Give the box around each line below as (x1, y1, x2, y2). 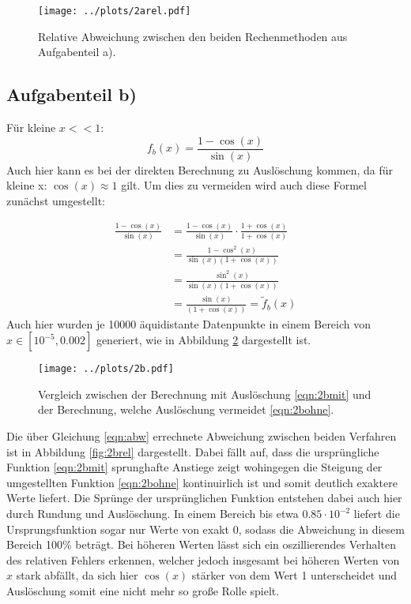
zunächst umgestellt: (6, 192, 105, 208)
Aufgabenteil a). (38, 43, 116, 60)
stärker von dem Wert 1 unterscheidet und (191, 567, 398, 583)
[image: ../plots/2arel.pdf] (38, 6, 191, 17)
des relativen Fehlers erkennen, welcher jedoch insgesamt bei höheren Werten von (6, 551, 400, 568)
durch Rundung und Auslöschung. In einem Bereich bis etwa (6, 505, 299, 521)
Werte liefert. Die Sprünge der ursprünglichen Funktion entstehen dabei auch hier (6, 490, 402, 506)
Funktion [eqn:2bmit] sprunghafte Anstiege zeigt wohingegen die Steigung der (6, 459, 383, 475)
